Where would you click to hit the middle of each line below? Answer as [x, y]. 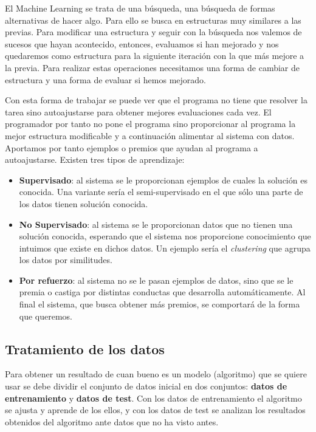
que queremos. [46, 316]
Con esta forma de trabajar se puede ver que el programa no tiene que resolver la [156, 100]
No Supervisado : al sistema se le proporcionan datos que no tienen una [156, 224]
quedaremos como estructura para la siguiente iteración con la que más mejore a [155, 56]
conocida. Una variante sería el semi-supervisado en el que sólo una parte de [161, 192]
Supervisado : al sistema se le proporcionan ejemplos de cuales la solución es [163, 180]
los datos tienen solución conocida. [84, 203]
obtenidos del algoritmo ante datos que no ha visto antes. [112, 421]
